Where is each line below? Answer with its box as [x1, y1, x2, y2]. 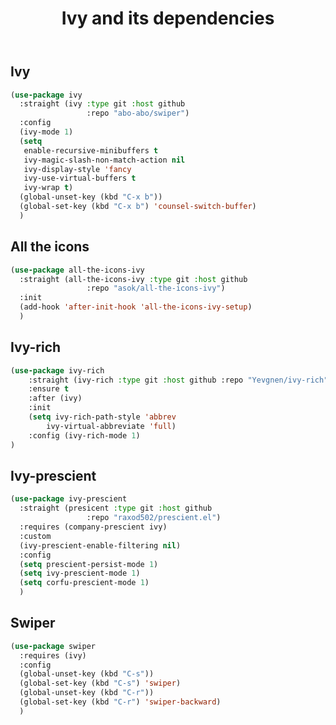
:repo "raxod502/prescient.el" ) [86, 513, 222, 523]
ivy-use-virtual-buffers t [23, 173, 137, 184]
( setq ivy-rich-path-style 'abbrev [28, 412, 177, 422]
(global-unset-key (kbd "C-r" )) [19, 688, 155, 698]
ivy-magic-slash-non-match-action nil [23, 155, 186, 165]
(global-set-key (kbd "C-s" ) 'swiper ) [19, 678, 182, 689]
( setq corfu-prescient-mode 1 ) [19, 578, 150, 588]
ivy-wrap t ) [23, 183, 74, 193]
